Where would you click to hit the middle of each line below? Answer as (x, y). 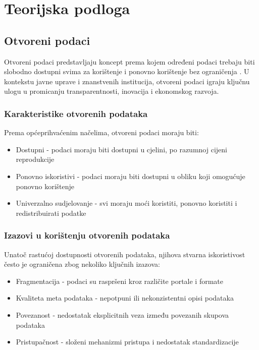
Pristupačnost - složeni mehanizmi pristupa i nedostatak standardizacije (127, 342)
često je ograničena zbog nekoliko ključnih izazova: (82, 264)
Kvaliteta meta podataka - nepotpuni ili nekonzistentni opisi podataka (125, 298)
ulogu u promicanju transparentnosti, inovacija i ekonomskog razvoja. (112, 91)
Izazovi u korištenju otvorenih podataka (87, 235)
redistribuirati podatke (51, 213)
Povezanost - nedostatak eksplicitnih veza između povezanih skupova (122, 314)
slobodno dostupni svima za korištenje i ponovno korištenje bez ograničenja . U (127, 71)
